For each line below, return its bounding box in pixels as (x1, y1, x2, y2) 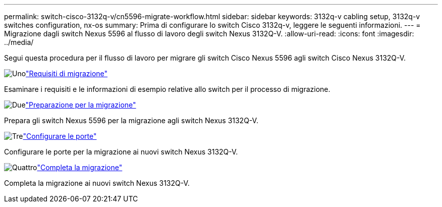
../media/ (4, 38, 34, 46)
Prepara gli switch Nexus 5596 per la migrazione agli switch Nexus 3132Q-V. (4, 116, 258, 125)
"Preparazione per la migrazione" (25, 100, 136, 109)
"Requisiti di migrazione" (26, 69, 108, 78)
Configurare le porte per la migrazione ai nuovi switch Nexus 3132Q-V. (4, 147, 238, 156)
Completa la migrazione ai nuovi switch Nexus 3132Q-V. (4, 179, 190, 187)
